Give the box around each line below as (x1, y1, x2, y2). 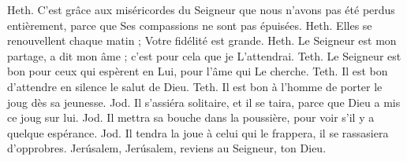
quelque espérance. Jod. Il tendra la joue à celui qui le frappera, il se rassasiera (7, 124, 389, 141)
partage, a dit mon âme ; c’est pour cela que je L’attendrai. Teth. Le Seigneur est (7, 47, 401, 64)
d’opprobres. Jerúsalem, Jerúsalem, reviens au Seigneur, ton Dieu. (7, 140, 327, 156)
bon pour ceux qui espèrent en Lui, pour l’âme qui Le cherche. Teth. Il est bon (7, 63, 388, 79)
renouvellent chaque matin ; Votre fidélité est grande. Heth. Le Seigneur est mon (7, 32, 397, 49)
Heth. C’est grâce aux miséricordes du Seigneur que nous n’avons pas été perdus (7, 2, 395, 17)
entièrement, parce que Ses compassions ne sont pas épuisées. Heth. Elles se (7, 16, 372, 33)
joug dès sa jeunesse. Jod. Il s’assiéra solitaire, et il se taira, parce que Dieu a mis (7, 93, 401, 110)
